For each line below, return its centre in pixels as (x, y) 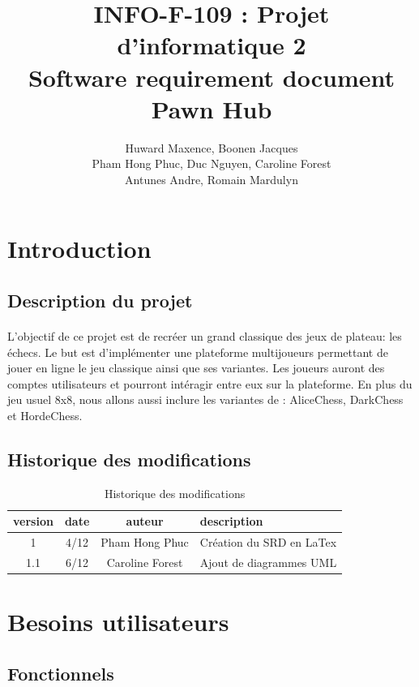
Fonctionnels (61, 673)
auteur (145, 521)
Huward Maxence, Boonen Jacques (212, 147)
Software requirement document (212, 77)
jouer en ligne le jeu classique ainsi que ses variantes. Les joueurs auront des (196, 368)
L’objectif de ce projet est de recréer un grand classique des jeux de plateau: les (205, 336)
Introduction (79, 249)
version (33, 521)
